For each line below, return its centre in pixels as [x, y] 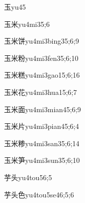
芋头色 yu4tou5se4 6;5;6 [39, 194]
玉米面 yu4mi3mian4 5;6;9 [42, 109]
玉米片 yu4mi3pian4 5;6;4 [41, 126]
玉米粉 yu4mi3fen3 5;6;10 [41, 58]
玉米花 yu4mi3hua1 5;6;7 [40, 92]
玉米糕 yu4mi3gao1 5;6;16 [42, 75]
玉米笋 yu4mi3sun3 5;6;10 [42, 160]
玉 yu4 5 [15, 7]
